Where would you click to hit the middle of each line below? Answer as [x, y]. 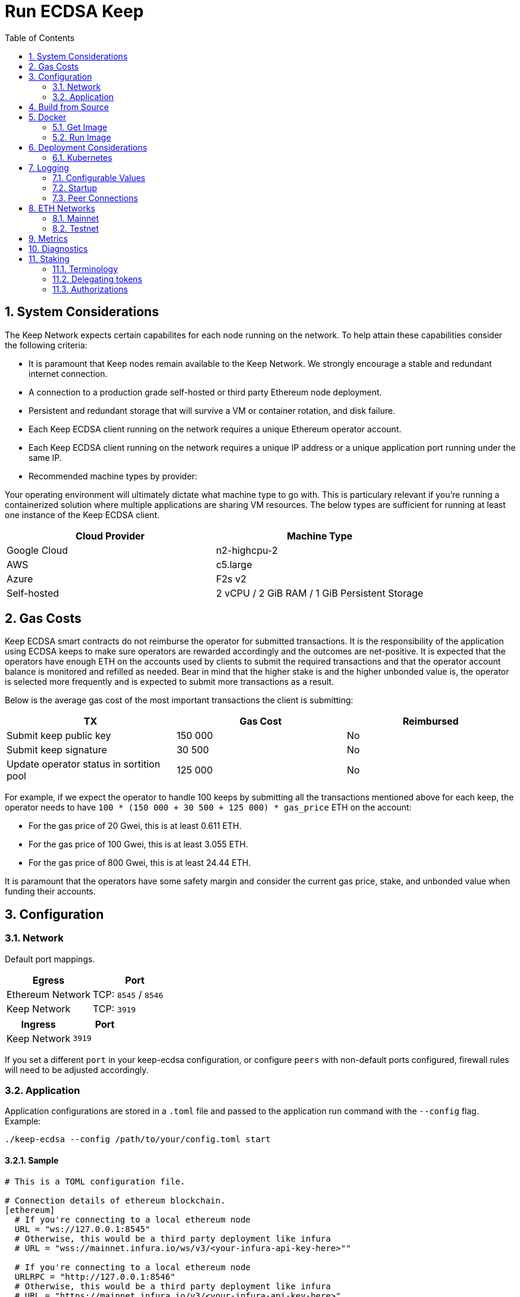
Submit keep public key [59, 736]
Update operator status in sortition [84, 764]
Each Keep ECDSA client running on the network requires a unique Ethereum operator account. [215, 429]
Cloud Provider [110, 536]
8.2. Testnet [76, 228]
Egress [48, 980]
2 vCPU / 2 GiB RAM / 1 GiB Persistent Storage [320, 593]
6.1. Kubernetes [82, 157]
